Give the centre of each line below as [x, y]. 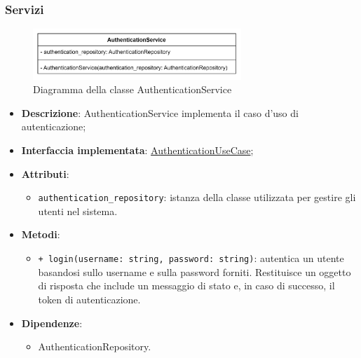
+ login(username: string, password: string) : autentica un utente [191, 258]
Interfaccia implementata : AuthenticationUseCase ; [137, 150]
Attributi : [45, 173]
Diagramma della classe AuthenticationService [132, 89]
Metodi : [41, 234]
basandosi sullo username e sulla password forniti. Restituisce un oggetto [195, 271]
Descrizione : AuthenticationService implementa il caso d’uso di [160, 112]
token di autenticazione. [89, 299]
